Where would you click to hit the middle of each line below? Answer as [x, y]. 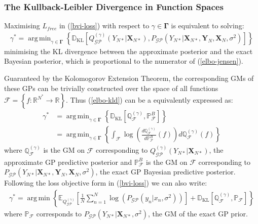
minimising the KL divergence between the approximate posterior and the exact [128, 51]
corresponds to [59, 213]
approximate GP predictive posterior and [68, 162]
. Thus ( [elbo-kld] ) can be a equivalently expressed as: [150, 100]
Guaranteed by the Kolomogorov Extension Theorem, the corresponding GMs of [129, 78]
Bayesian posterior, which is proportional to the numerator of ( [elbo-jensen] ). [124, 61]
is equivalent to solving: [208, 26]
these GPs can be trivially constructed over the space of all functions [111, 88]
